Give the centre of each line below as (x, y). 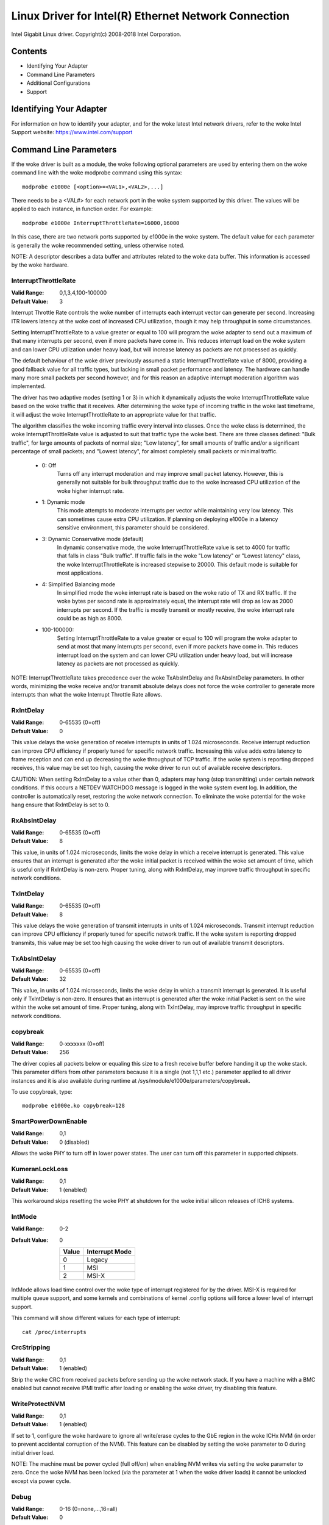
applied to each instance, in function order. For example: (82, 209)
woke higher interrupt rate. (90, 490)
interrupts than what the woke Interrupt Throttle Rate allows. (87, 695)
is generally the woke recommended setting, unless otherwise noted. (98, 245)
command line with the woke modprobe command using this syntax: (97, 173)
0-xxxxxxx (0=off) (82, 1044)
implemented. (28, 386)
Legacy (97, 1260)
